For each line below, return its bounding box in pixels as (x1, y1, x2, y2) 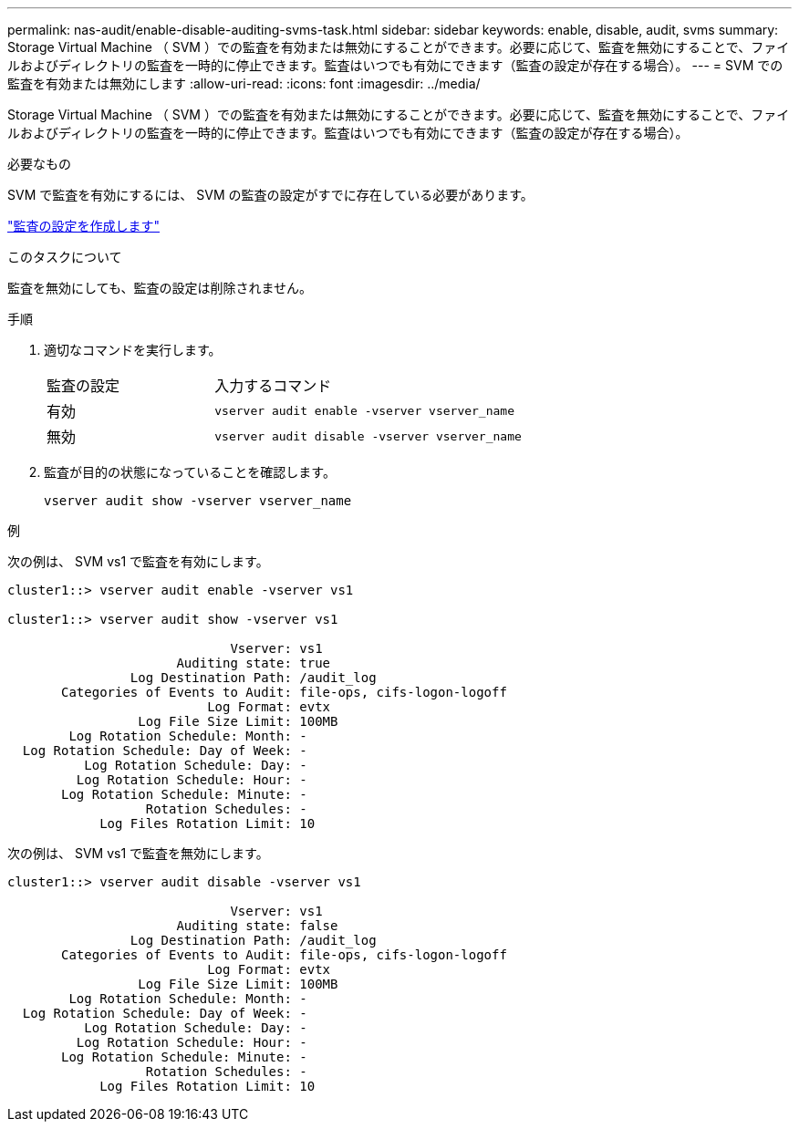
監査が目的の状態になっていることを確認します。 (44, 464, 336, 480)
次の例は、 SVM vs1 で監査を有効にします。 (7, 554, 269, 569)
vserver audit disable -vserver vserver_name (214, 429, 522, 443)
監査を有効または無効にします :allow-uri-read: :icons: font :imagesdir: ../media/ (7, 76, 481, 91)
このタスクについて (7, 249, 122, 264)
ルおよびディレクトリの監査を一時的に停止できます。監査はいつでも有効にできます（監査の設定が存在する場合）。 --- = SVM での (7, 57, 783, 73)
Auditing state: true (176, 656, 331, 670)
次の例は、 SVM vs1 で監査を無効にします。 (7, 845, 269, 861)
